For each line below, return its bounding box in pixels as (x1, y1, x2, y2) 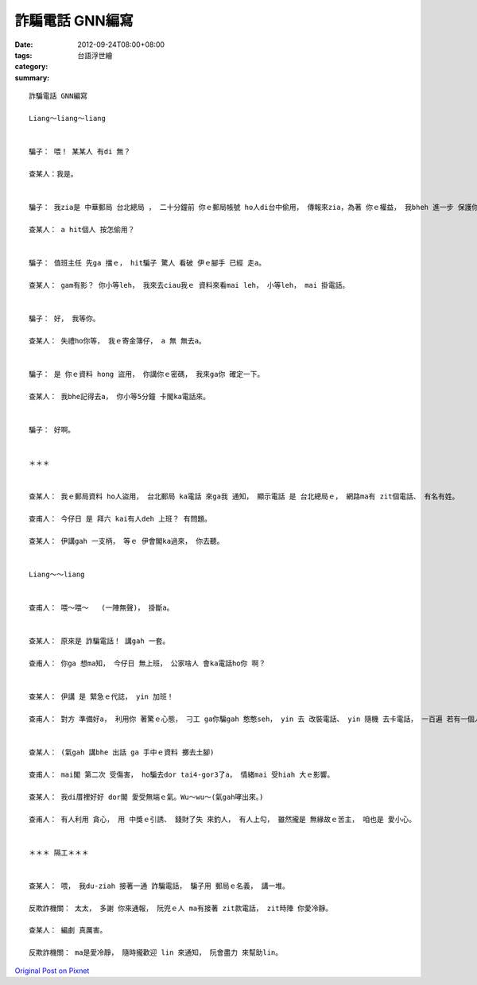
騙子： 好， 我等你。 (29, 314, 100, 323)
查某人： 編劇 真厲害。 (29, 926, 107, 935)
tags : (14, 50, 33, 60)
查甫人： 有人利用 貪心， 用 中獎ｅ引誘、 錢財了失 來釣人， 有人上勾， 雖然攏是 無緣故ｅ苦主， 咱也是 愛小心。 (29, 815, 417, 824)
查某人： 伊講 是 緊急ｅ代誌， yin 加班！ (29, 692, 174, 701)
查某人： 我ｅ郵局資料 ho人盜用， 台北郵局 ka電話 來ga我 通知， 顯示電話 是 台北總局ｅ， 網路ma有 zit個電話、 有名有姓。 (29, 492, 460, 501)
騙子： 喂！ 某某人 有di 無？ (29, 147, 131, 157)
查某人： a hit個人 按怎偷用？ (29, 225, 135, 234)
